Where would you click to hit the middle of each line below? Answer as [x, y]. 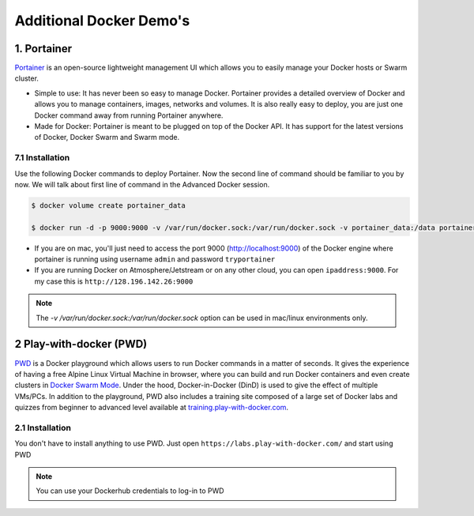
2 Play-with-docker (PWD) [81, 344]
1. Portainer [43, 49]
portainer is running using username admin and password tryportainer [155, 259]
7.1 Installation [42, 158]
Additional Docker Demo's [102, 21]
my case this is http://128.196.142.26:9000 [114, 281]
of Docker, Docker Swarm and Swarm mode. [107, 137]
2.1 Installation [43, 427]
